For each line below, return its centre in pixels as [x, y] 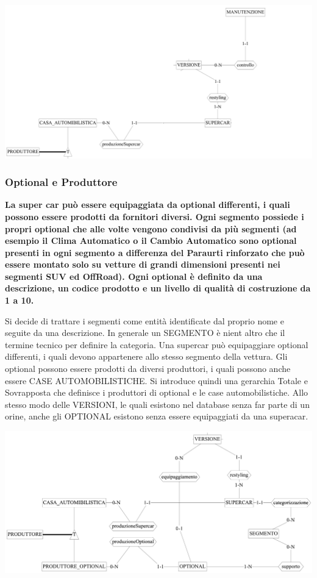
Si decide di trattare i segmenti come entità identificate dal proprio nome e [144, 320]
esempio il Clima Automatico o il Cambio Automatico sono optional [151, 241]
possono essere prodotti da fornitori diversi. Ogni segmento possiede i [155, 216]
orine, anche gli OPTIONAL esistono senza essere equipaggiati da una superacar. [157, 416]
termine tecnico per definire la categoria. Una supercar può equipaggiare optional [157, 344]
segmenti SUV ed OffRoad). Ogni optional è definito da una [134, 276]
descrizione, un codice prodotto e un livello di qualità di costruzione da [158, 288]
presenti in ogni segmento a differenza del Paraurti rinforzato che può [155, 252]
